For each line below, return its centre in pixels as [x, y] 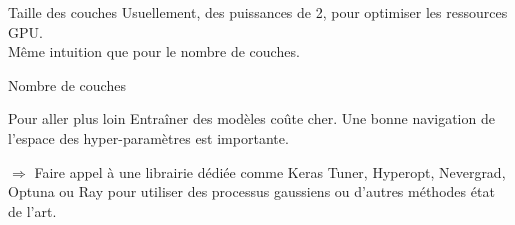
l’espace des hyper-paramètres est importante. [148, 137]
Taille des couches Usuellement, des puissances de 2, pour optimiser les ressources [258, 12]
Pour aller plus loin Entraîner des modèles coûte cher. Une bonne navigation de [251, 118]
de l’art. [32, 210]
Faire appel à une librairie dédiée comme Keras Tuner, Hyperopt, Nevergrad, [270, 171]
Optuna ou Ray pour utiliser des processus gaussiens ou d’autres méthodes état [251, 191]
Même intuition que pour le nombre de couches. [154, 51]
